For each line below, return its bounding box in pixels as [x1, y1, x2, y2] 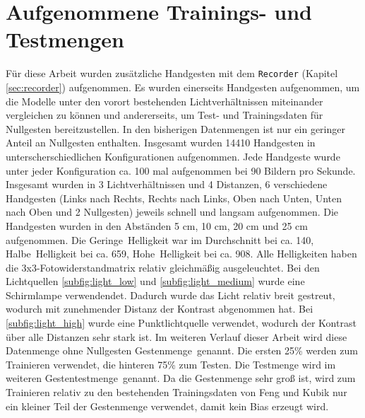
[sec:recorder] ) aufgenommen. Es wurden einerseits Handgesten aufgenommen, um [6, 79, 360, 94]
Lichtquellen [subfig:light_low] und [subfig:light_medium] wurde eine [6, 274, 305, 289]
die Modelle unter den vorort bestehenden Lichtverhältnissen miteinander [6, 93, 323, 108]
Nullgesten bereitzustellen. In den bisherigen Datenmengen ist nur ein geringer [6, 121, 345, 136]
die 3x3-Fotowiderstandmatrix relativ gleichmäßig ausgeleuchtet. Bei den [6, 260, 320, 274]
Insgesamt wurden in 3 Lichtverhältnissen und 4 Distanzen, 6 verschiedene [6, 177, 328, 192]
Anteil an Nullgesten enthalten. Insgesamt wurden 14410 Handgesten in [6, 135, 316, 150]
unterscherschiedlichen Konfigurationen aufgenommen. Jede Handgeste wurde [6, 149, 340, 163]
